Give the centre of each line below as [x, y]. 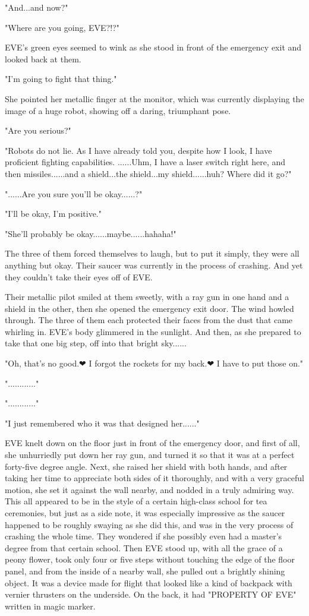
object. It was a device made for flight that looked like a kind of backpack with [149, 582]
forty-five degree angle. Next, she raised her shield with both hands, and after [146, 466]
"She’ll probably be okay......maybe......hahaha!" [91, 233]
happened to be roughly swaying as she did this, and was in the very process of [149, 524]
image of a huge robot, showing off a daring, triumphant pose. [118, 110]
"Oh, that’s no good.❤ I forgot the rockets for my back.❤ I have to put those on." [154, 363]
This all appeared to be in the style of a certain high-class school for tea [136, 501]
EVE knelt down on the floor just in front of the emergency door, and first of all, [152, 443]
